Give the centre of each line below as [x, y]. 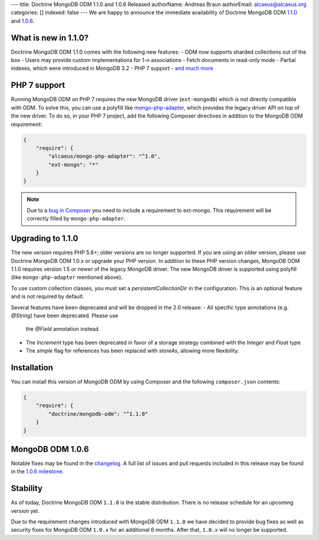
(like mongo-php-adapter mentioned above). [67, 277]
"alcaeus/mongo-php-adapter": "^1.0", [104, 156]
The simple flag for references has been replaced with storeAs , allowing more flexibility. [132, 351]
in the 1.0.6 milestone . [38, 471]
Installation [32, 367]
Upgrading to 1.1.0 [45, 238]
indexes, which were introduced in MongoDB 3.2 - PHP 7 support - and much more [112, 69]
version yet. [25, 510]
